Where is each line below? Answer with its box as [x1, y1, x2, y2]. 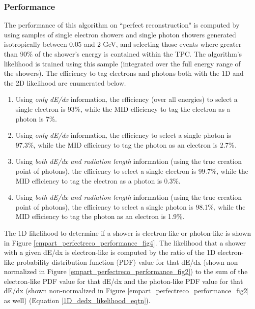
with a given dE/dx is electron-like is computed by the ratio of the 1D [4, 247, 216, 257]
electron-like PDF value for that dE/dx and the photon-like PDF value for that [4, 276, 243, 286]
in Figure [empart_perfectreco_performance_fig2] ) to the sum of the [39, 266, 248, 277]
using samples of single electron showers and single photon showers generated [4, 29, 236, 39]
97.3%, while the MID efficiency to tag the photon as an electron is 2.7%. [15, 139, 236, 150]
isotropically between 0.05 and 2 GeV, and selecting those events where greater [4, 39, 242, 49]
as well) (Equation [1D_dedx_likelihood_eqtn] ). [4, 295, 151, 306]
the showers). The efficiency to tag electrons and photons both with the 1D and [4, 68, 244, 78]
